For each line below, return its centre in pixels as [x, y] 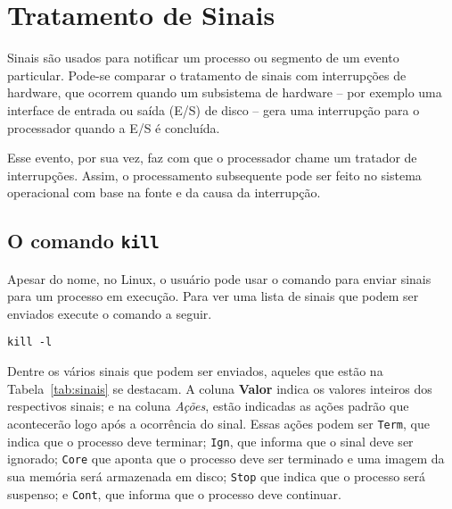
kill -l [30, 342]
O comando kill [83, 241]
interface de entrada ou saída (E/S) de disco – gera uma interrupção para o [214, 109]
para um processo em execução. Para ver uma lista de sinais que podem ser [213, 296]
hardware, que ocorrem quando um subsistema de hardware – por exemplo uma [225, 92]
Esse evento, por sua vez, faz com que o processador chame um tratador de [212, 158]
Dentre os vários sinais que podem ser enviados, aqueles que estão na [195, 371]
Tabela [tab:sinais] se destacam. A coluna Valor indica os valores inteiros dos [220, 388]
